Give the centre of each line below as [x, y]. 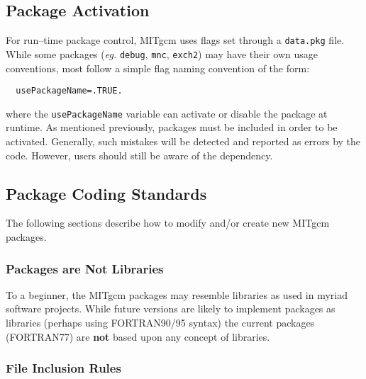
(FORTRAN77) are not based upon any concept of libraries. [138, 336]
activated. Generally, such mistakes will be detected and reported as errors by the [183, 141]
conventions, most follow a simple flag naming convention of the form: [158, 68]
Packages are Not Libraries [85, 268]
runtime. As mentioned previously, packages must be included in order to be [172, 127]
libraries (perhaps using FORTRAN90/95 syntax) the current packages [160, 322]
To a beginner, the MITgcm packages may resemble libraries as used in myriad [177, 294]
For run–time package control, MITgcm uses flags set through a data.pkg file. [175, 40]
